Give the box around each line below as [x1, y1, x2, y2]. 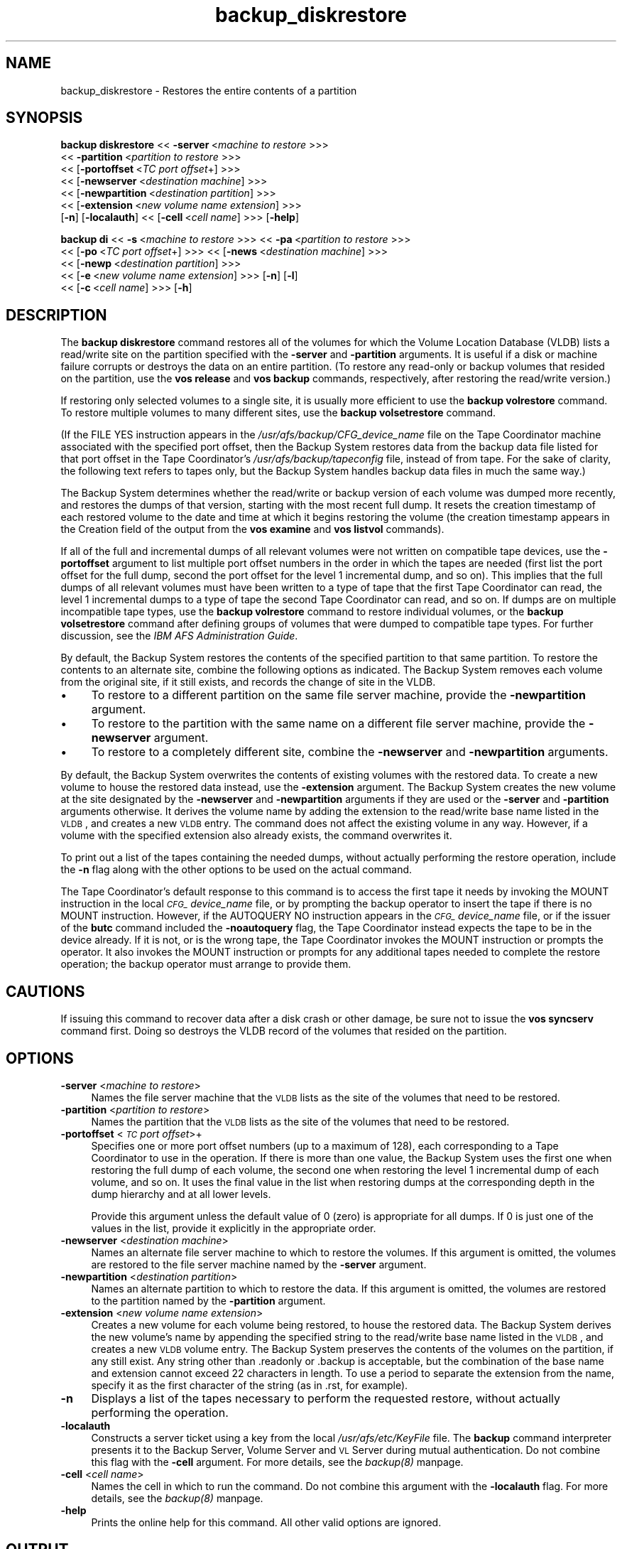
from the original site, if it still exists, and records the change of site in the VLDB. [60, 676, 436, 689]
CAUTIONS [6, 982, 85, 1000]
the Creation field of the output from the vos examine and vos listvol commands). [60, 523, 444, 536]
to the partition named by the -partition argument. [91, 1294, 326, 1307]
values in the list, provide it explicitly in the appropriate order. [91, 1221, 376, 1234]
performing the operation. [91, 1405, 229, 1420]
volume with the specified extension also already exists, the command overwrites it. [60, 829, 452, 842]
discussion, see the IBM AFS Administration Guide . [60, 630, 298, 642]
